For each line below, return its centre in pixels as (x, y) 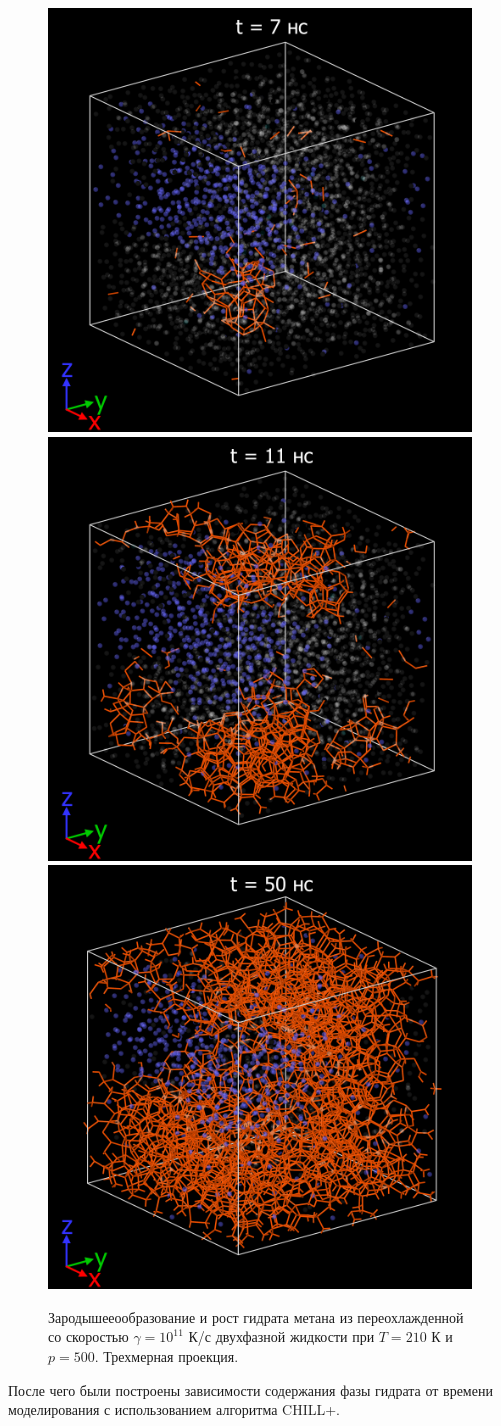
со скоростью (88, 1336)
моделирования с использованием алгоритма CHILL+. (174, 1409)
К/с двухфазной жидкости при (281, 1336)
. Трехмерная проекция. (166, 1355)
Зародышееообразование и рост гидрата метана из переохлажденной (256, 1316)
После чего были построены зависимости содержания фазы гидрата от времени (250, 1389)
